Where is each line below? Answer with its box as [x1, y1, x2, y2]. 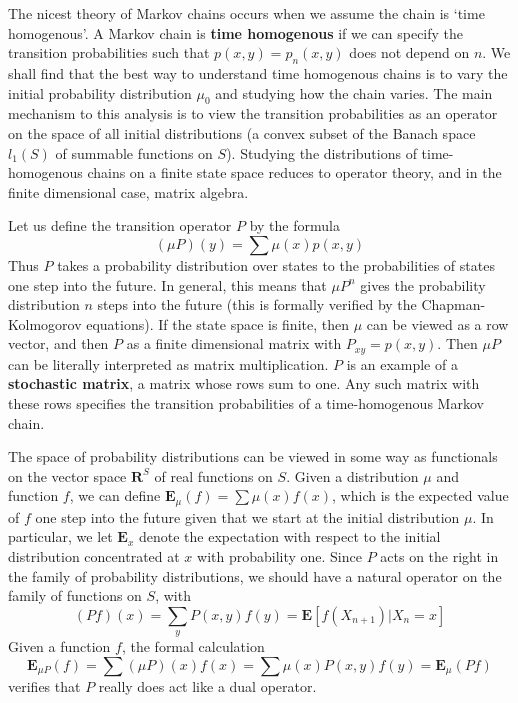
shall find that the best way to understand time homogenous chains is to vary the [8, 62, 508, 83]
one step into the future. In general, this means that [8, 274, 327, 295]
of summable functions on [55, 142, 213, 163]
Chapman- [421, 294, 486, 315]
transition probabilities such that [8, 42, 210, 63]
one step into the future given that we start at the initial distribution [35, 506, 460, 527]
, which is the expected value [332, 485, 509, 506]
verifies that [8, 675, 81, 696]
